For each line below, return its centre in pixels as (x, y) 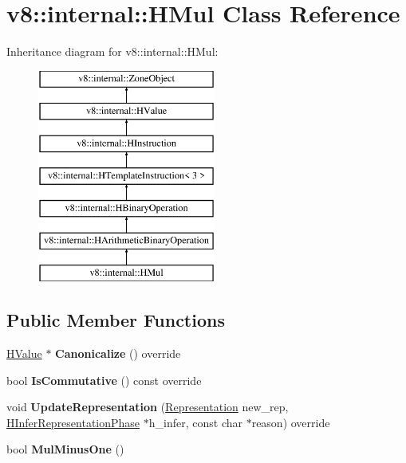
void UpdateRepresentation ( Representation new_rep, (148, 407)
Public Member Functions (116, 320)
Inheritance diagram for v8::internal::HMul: (112, 51)
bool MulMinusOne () (65, 449)
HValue (24, 353)
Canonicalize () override (118, 353)
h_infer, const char (195, 422)
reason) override (291, 422)
